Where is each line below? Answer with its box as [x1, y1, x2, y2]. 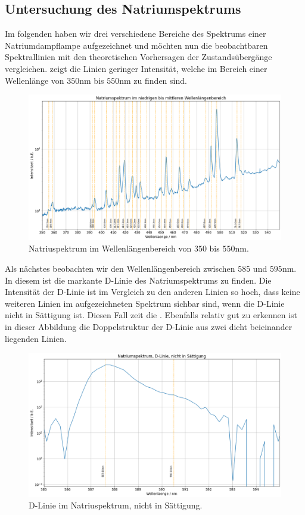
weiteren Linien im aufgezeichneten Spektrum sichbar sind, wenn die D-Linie [5, 297, 285, 309]
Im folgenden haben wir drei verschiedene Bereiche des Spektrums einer [5, 27, 266, 40]
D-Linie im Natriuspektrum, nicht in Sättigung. [29, 499, 203, 511]
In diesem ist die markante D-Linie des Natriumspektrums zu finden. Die [5, 274, 272, 286]
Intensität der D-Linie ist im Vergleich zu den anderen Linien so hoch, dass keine [5, 285, 300, 298]
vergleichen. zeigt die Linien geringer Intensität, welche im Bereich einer [5, 62, 267, 74]
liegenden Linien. [5, 332, 67, 344]
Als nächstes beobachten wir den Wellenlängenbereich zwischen [5, 262, 235, 275]
